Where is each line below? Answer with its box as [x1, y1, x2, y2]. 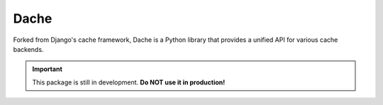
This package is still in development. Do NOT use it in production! [32, 78, 226, 87]
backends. [13, 45, 44, 53]
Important [32, 65, 63, 74]
